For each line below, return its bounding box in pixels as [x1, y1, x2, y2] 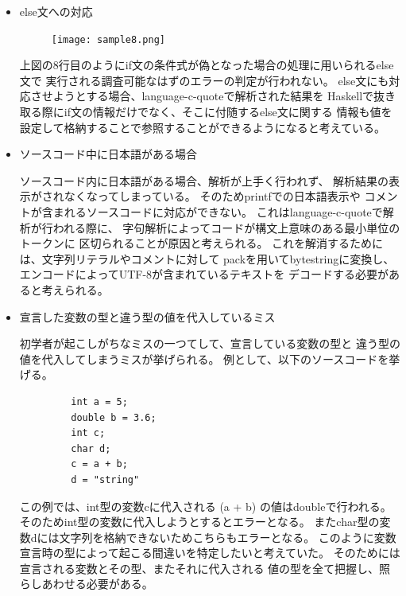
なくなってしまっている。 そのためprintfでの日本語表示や [64, 188, 361, 205]
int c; [71, 427, 106, 439]
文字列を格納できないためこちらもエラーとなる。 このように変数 [59, 528, 396, 545]
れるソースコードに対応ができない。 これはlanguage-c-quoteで [64, 204, 383, 220]
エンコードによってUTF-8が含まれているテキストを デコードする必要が [19, 266, 389, 282]
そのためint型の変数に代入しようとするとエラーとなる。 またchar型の [19, 513, 380, 530]
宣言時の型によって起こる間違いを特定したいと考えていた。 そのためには [19, 544, 400, 561]
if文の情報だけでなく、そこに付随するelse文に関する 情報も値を [64, 103, 392, 120]
